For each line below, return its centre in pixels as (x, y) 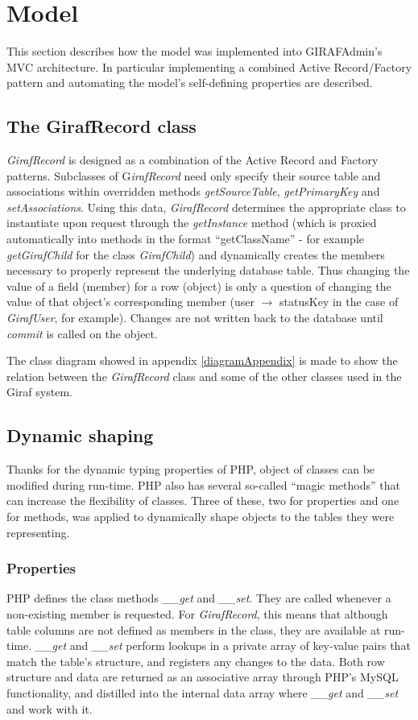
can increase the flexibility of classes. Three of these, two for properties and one (203, 501)
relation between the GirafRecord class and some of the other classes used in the (204, 376)
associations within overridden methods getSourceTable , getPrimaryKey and (193, 191)
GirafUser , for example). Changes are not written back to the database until (195, 318)
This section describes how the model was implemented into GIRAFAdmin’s (195, 51)
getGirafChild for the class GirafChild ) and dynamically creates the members (196, 254)
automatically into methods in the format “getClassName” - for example (185, 239)
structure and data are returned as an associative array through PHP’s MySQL (203, 677)
